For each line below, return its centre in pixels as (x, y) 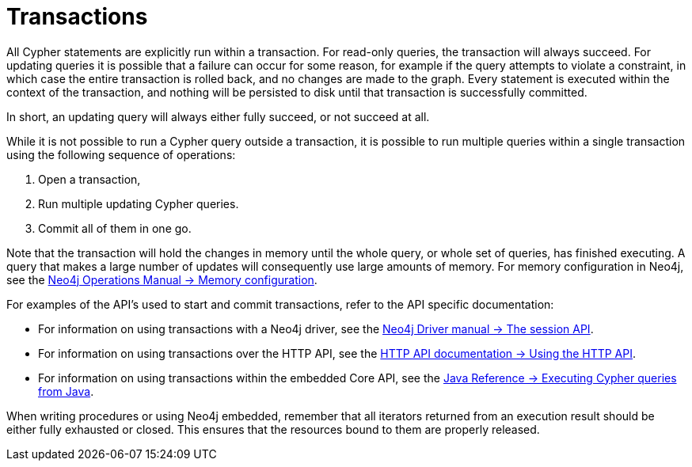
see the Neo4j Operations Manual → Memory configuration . (162, 279)
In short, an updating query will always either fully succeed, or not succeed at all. (218, 116)
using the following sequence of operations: (121, 154)
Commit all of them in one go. (115, 228)
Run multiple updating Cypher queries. (139, 203)
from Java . (66, 391)
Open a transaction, (89, 179)
